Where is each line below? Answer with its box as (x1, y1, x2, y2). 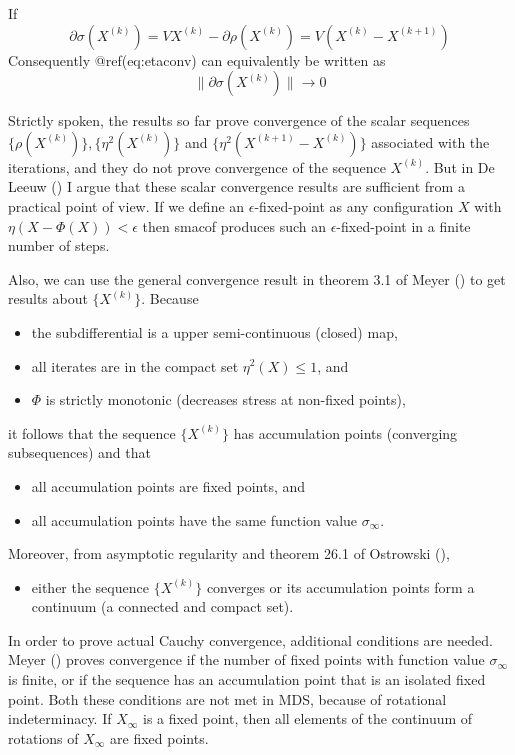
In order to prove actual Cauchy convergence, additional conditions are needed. (8, 629, 493, 650)
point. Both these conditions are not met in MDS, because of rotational (8, 688, 447, 709)
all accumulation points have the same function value (31, 509, 358, 530)
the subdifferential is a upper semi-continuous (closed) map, (31, 321, 398, 342)
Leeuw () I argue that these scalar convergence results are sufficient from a (8, 176, 465, 197)
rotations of (8, 727, 79, 748)
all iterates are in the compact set (31, 355, 239, 376)
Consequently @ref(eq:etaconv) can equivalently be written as (8, 49, 386, 70)
